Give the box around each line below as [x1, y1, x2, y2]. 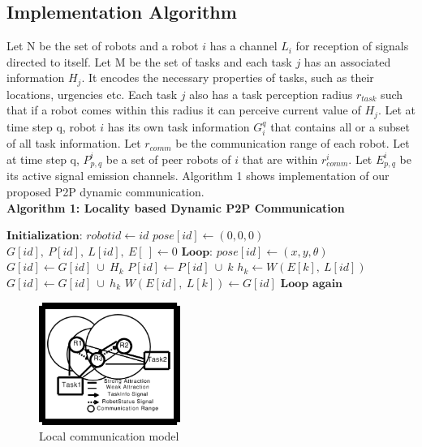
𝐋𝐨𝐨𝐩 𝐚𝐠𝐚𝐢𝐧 [280, 277, 343, 290]
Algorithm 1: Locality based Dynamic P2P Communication [6, 199, 345, 216]
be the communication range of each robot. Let [175, 135, 410, 152]
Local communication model [39, 428, 179, 445]
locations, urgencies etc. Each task [6, 85, 178, 102]
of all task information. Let [6, 135, 141, 152]
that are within [242, 150, 318, 167]
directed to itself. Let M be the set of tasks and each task [6, 53, 292, 70]
